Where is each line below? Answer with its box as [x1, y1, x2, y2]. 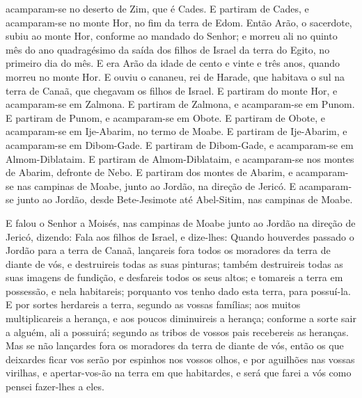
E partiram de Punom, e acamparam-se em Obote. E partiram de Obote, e [6, 110, 325, 125]
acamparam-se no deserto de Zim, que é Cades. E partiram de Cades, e [6, 1, 309, 15]
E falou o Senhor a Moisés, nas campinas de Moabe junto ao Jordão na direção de [6, 215, 356, 230]
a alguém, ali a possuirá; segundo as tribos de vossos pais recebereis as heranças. [6, 324, 349, 339]
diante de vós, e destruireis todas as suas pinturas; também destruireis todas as [6, 256, 343, 271]
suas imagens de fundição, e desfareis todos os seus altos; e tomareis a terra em [6, 270, 343, 285]
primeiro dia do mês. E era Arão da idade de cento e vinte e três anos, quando [6, 56, 340, 70]
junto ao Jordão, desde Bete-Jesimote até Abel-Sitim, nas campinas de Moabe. [17, 192, 353, 207]
